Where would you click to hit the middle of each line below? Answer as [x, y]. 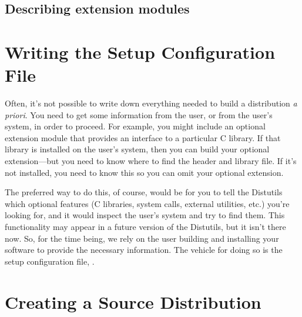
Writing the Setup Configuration [140, 51]
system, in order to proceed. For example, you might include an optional [135, 126]
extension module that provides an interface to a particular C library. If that [143, 137]
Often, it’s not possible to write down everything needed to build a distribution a [151, 103]
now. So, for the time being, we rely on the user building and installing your [142, 238]
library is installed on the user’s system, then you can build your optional [137, 149]
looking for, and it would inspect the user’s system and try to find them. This [145, 215]
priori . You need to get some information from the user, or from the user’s [139, 114]
